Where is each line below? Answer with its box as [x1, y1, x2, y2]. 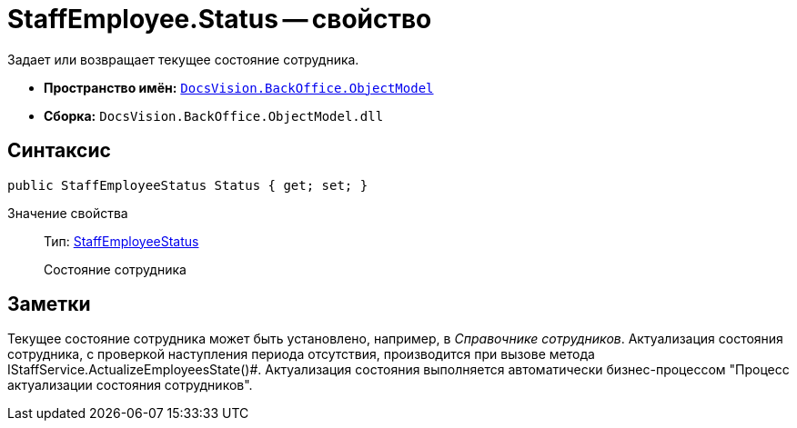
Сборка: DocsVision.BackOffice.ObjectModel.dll [44, 107, 384, 124]
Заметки [7, 293, 91, 316]
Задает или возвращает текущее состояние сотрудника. [7, 51, 359, 67]
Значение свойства [7, 204, 128, 221]
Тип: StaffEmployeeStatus [44, 233, 199, 249]
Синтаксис [7, 139, 111, 163]
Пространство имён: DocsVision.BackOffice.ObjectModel [44, 79, 434, 95]
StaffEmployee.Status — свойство [7, 4, 432, 35]
